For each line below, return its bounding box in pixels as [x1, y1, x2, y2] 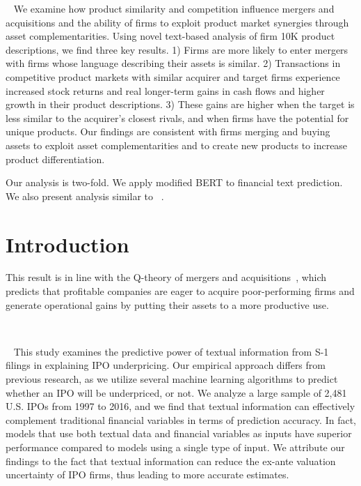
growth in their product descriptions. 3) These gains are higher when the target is [6, 97, 355, 112]
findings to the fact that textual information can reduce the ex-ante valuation [6, 453, 336, 468]
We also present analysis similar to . [6, 188, 164, 203]
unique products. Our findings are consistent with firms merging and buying [6, 124, 330, 139]
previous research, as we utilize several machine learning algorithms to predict [6, 372, 338, 386]
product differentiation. [6, 151, 105, 166]
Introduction [6, 229, 129, 258]
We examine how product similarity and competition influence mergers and [13, 1, 335, 15]
